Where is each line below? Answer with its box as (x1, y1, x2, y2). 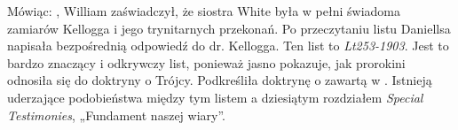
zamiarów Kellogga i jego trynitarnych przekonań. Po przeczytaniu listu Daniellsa (7, 19, 451, 37)
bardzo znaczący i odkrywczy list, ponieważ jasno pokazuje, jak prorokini (7, 53, 406, 72)
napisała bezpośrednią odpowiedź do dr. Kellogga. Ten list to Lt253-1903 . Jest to (7, 36, 449, 55)
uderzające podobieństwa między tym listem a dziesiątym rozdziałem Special (7, 88, 423, 106)
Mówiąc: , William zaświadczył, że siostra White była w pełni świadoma (7, 2, 400, 19)
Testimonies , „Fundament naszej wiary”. (7, 105, 225, 124)
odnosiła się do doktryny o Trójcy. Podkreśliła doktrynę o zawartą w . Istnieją (7, 71, 432, 89)
